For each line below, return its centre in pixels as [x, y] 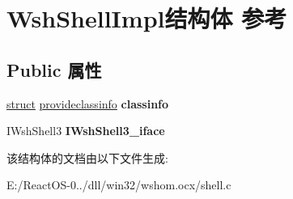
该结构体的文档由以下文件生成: [87, 157]
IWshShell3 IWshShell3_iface [86, 131]
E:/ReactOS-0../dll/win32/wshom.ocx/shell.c [119, 185]
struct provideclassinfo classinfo [88, 103]
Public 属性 [54, 69]
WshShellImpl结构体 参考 [147, 18]
